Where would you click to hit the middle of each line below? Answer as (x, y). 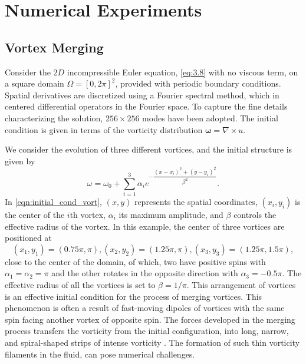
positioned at (28, 238)
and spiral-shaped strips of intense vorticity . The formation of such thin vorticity (152, 342)
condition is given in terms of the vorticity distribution (104, 129)
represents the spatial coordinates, (196, 201)
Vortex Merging (54, 47)
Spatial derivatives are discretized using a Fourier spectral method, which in (142, 95)
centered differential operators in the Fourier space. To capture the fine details (146, 106)
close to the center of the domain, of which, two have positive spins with (135, 261)
